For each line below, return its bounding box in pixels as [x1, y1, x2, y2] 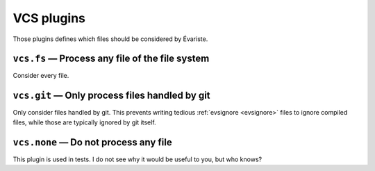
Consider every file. [12, 72, 69, 80]
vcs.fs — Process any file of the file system [12, 53, 210, 65]
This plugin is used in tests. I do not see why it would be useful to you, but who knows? [12, 155, 262, 163]
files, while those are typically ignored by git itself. [12, 118, 156, 127]
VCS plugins [12, 10, 86, 26]
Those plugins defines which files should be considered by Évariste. [12, 35, 208, 43]
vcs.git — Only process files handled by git [12, 90, 211, 101]
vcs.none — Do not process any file [12, 136, 173, 148]
